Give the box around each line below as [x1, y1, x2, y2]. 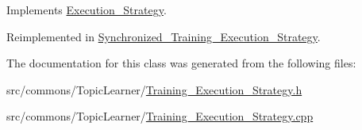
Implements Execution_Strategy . [6, 2, 167, 17]
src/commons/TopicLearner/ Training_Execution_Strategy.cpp [6, 108, 314, 124]
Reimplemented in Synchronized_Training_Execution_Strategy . [6, 28, 321, 44]
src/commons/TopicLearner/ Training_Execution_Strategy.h [6, 81, 302, 97]
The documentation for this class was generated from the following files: [6, 55, 356, 71]
